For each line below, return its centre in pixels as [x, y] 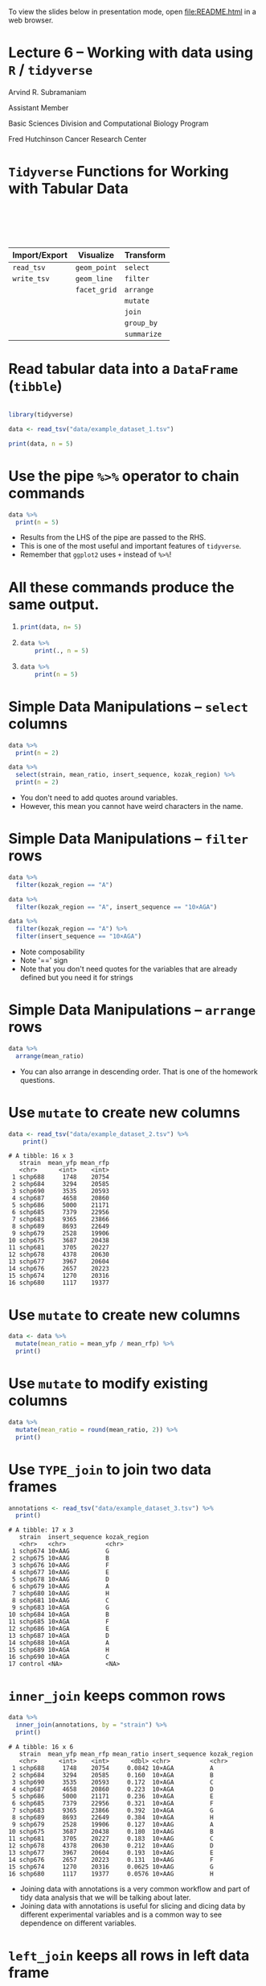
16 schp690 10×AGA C [59, 1657]
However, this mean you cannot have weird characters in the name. [131, 806]
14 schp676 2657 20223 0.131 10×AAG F [111, 1860]
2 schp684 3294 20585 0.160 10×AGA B [113, 1775]
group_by [141, 323]
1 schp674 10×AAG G [61, 1551]
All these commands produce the [121, 587]
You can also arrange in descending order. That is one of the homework [139, 1072]
